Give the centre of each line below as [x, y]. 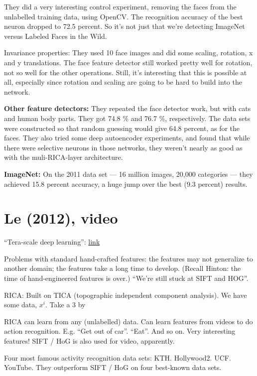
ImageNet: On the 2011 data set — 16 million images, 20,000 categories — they [128, 174]
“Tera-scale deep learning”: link [52, 242]
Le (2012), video [61, 218]
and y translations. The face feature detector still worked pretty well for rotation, [128, 62]
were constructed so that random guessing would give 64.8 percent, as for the [122, 128]
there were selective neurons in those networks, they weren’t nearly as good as [123, 147]
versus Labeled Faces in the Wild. [56, 36]
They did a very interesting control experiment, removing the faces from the [120, 6]
